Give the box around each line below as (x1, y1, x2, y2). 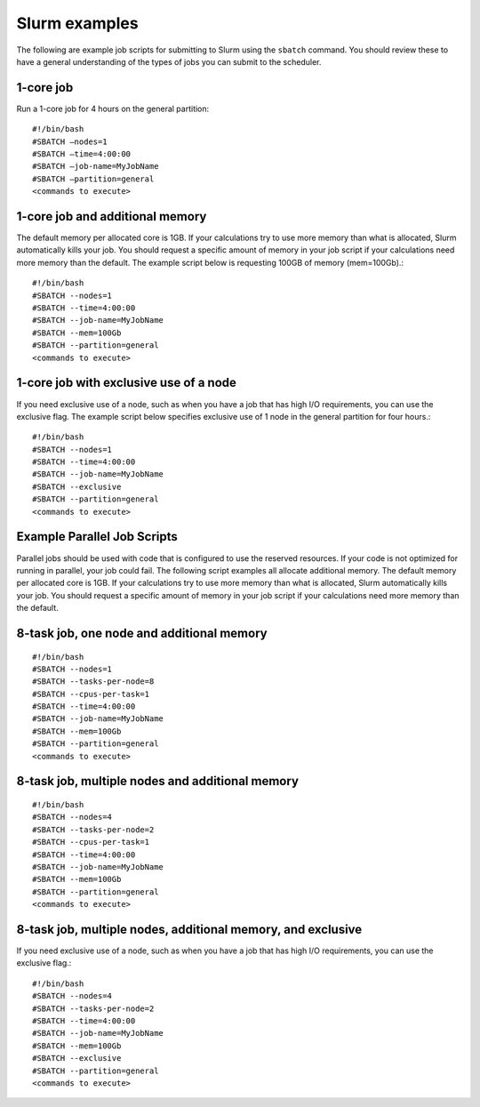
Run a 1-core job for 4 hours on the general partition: (16, 103, 210, 114)
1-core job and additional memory (16, 209, 207, 224)
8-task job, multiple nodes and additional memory (16, 774, 300, 789)
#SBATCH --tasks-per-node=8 (32, 677, 155, 686)
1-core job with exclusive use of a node (16, 375, 237, 390)
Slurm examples (16, 13, 139, 33)
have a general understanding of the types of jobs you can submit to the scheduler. (16, 56, 322, 67)
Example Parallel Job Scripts (16, 529, 178, 544)
